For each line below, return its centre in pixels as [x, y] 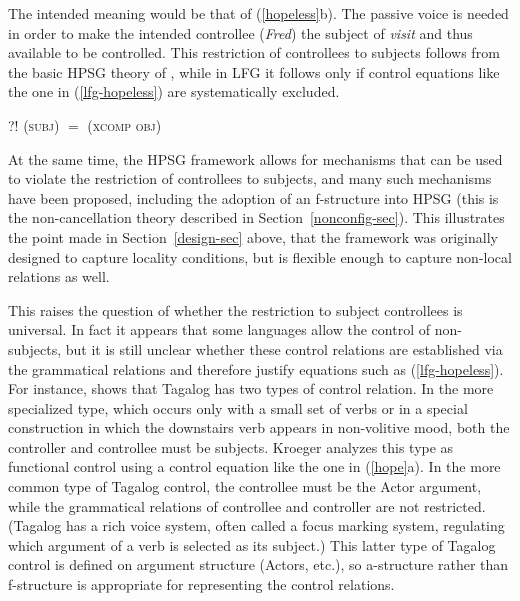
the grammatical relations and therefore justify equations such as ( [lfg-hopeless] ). [256, 368]
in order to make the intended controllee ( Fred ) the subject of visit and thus [240, 32]
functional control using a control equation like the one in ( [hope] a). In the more [254, 466]
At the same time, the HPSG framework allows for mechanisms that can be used [255, 158]
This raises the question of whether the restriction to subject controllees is [235, 309]
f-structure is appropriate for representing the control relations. [201, 584]
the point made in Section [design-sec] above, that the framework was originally [253, 236]
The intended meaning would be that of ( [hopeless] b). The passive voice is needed [258, 13]
